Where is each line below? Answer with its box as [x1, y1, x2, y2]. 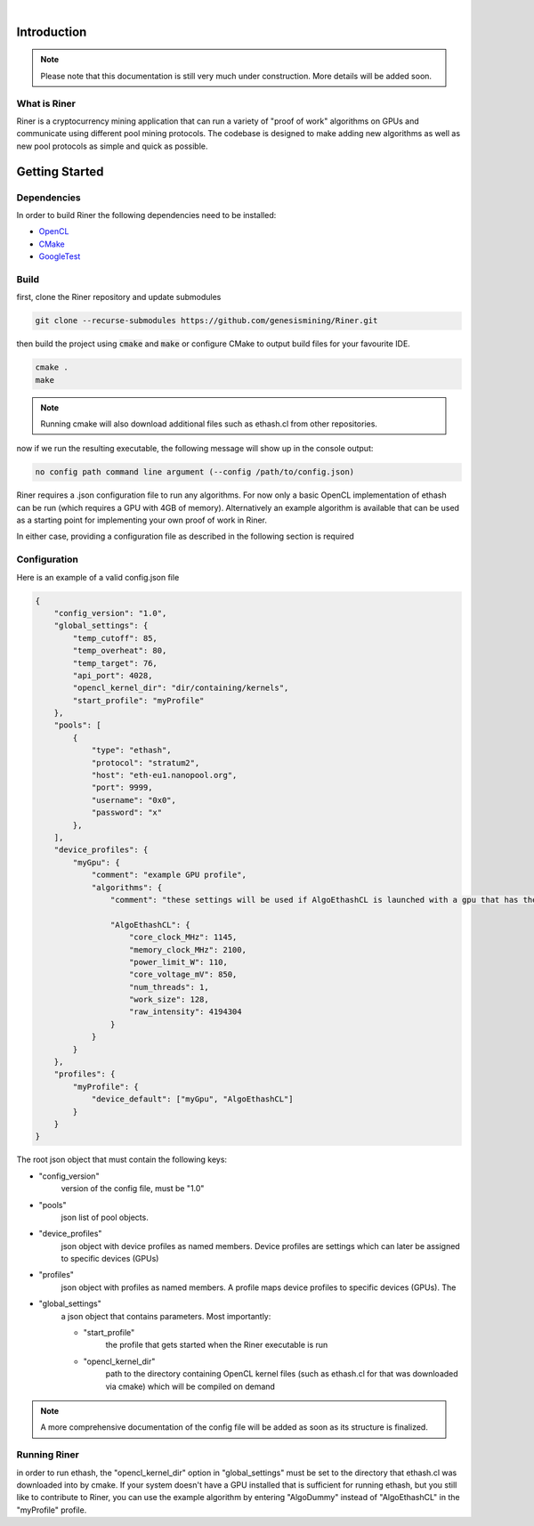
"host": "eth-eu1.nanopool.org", [91, 770, 238, 781]
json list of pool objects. [61, 1212, 149, 1222]
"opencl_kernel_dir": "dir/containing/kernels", [72, 683, 289, 694]
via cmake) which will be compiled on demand [105, 1381, 276, 1392]
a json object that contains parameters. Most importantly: [61, 1311, 271, 1321]
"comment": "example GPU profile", [91, 870, 247, 881]
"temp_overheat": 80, [72, 645, 167, 656]
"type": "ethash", [91, 745, 173, 756]
